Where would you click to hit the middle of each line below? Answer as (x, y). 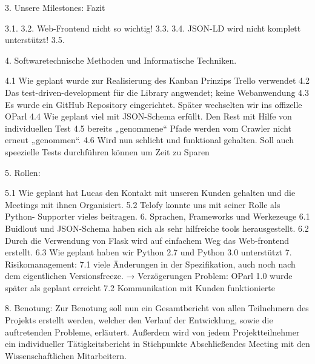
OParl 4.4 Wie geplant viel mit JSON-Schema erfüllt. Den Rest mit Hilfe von (148, 116)
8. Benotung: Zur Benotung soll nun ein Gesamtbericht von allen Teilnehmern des (157, 308)
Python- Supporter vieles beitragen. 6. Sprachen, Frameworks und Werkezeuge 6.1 (157, 216)
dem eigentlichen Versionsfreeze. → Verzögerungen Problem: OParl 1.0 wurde (149, 276)
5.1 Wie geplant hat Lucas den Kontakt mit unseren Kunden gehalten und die (150, 193)
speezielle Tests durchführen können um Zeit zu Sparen (107, 151)
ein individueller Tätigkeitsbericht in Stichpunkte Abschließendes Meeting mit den (157, 344)
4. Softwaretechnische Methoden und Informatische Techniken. (121, 60)
